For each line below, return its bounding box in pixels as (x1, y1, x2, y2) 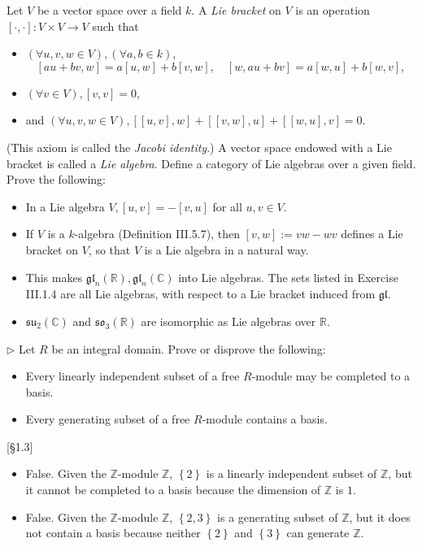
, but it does (349, 508, 411, 525)
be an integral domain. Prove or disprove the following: (51, 340, 326, 357)
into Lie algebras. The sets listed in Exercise (178, 268, 398, 285)
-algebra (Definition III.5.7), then (74, 225, 240, 242)
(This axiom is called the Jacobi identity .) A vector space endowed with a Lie (7, 138, 392, 155)
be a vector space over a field (37, 2, 182, 18)
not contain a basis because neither (25, 524, 201, 541)
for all (212, 198, 242, 215)
